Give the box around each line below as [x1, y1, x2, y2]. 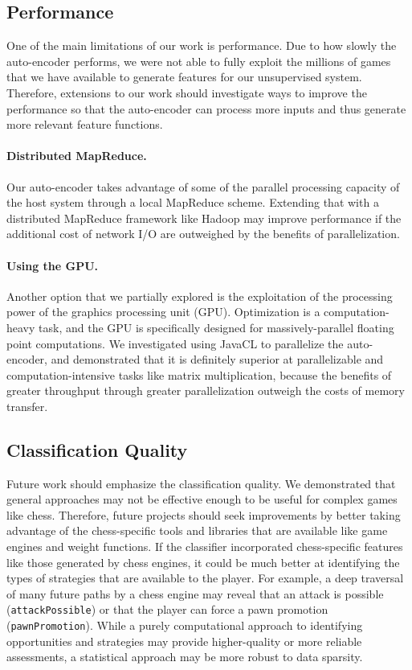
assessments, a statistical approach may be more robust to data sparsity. [6, 648, 363, 665]
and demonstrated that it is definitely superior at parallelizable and [51, 351, 384, 368]
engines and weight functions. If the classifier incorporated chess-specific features [6, 538, 403, 555]
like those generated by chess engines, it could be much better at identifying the [6, 553, 400, 570]
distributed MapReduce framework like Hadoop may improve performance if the [6, 209, 402, 226]
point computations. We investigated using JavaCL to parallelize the [6, 335, 344, 351]
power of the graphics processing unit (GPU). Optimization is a [6, 303, 320, 320]
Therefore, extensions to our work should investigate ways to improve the [6, 84, 367, 101]
